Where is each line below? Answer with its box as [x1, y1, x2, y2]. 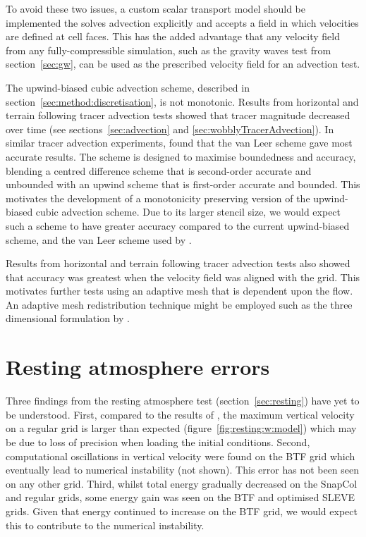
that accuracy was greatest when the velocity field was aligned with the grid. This [6, 269, 360, 284]
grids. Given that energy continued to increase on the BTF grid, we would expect [6, 503, 358, 518]
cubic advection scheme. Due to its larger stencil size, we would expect [35, 204, 341, 219]
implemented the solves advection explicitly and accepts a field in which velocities [6, 15, 359, 30]
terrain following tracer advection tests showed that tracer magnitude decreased [6, 108, 350, 123]
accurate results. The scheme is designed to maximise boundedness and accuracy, [6, 149, 356, 163]
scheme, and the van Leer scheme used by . [6, 232, 192, 247]
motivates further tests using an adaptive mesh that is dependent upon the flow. [6, 283, 353, 298]
